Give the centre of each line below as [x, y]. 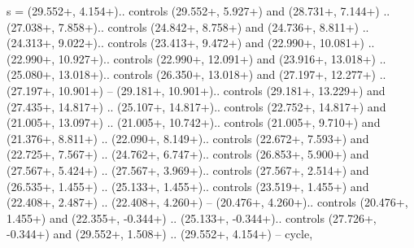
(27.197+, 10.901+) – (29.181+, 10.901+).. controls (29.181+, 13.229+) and [196, 90]
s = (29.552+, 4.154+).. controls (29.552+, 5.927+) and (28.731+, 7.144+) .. [198, 11]
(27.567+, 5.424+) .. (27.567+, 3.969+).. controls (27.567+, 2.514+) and [188, 170]
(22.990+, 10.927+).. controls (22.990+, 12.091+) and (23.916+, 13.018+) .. [196, 58]
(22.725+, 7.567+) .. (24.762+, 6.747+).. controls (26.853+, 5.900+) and [188, 154]
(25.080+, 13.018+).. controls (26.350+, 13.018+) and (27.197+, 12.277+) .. [196, 74]
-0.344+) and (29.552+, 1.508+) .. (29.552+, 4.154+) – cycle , [160, 234]
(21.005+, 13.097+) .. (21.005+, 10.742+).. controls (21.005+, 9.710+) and [194, 122]
